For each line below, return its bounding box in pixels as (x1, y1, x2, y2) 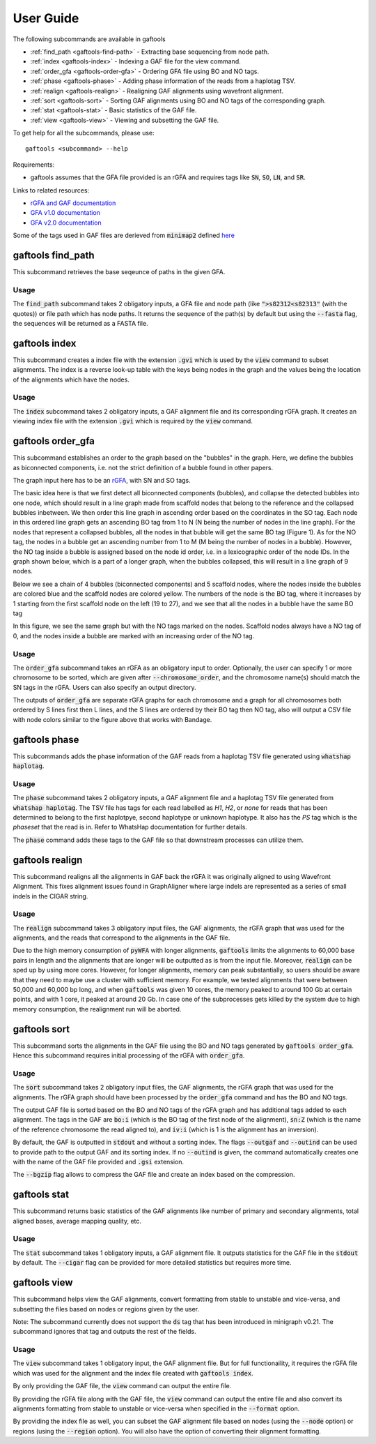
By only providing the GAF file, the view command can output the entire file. (13, 1382, 232, 1390)
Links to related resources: (13, 186, 90, 195)
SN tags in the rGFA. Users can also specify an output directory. (13, 683, 196, 691)
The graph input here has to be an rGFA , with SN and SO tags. (13, 476, 191, 484)
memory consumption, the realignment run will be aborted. (13, 1005, 182, 1013)
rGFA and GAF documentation (30, 199, 116, 207)
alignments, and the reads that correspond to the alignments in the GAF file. (13, 933, 230, 942)
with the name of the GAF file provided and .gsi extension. (13, 1158, 185, 1166)
